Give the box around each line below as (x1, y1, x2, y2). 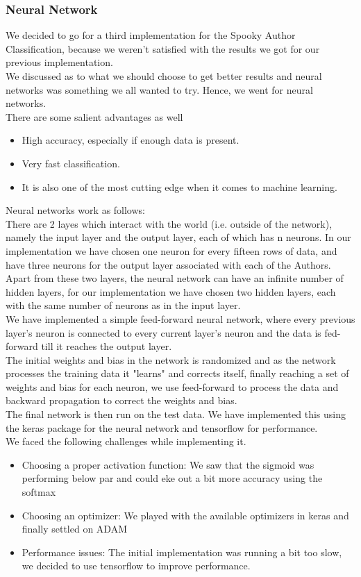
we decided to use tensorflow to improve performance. (22, 558, 251, 573)
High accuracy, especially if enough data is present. (22, 133, 240, 147)
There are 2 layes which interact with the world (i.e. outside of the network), (6, 216, 333, 231)
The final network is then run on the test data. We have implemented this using (6, 407, 346, 421)
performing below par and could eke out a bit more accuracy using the (22, 471, 323, 485)
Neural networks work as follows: (6, 203, 145, 217)
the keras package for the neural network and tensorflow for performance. (6, 420, 318, 435)
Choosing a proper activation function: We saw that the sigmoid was (22, 457, 314, 471)
